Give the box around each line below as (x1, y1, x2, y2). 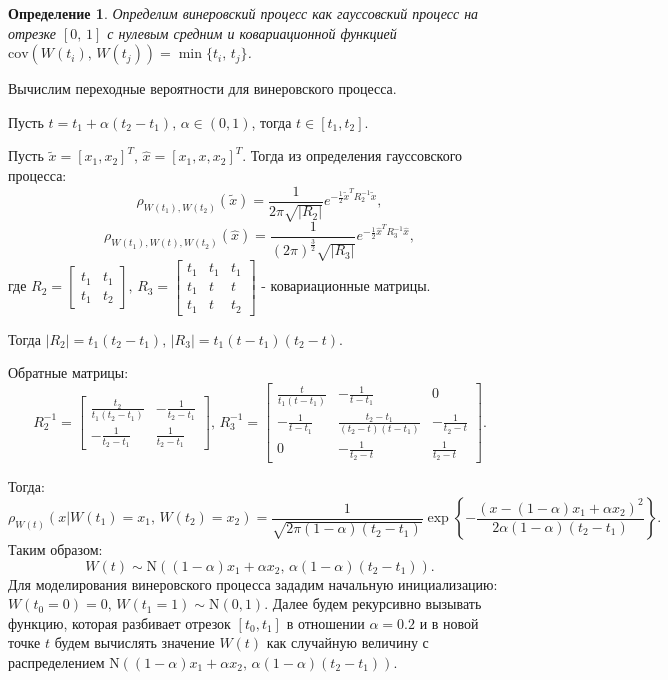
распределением (8, 651, 105, 672)
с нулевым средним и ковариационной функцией (107, 22, 397, 43)
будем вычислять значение (54, 632, 215, 653)
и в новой (419, 612, 479, 633)
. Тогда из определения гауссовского (242, 145, 463, 166)
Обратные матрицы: (8, 362, 129, 383)
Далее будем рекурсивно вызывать (272, 593, 482, 614)
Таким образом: (8, 539, 103, 560)
